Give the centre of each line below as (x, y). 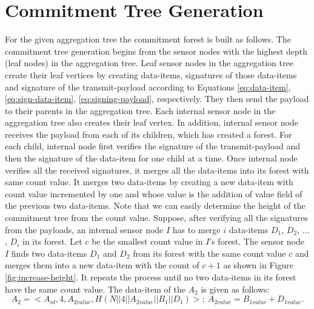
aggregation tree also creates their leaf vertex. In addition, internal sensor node (152, 122)
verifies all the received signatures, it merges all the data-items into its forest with (157, 170)
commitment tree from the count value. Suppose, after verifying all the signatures (156, 218)
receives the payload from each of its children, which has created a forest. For (149, 134)
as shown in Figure (258, 265)
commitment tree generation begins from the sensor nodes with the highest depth (156, 51)
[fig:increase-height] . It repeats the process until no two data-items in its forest (151, 277)
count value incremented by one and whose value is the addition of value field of (154, 193)
